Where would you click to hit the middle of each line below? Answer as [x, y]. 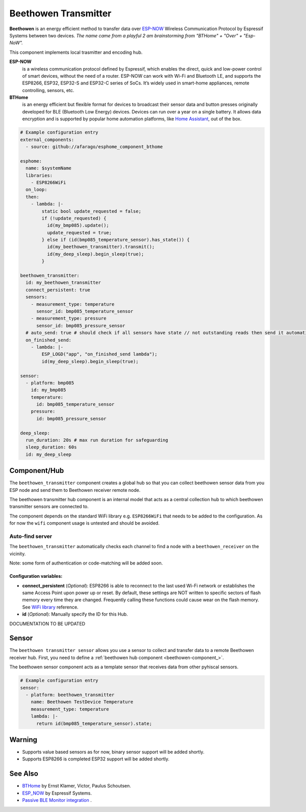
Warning [23, 740]
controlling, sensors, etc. [48, 90]
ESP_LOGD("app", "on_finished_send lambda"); [99, 354]
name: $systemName [48, 168]
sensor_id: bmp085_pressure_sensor [81, 325]
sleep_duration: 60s [51, 447]
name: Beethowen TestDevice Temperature [82, 702]
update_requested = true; [79, 232]
